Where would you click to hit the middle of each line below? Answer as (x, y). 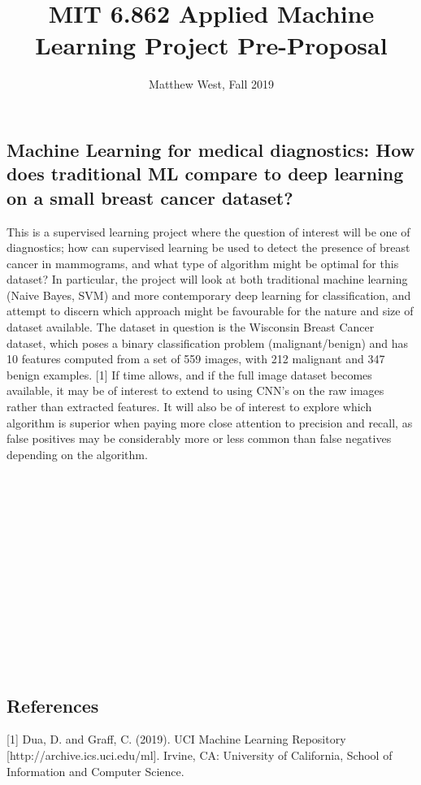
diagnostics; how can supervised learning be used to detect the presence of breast (208, 247)
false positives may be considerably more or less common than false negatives (199, 438)
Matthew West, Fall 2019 (211, 84)
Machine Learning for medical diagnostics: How (211, 149)
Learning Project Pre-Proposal (211, 45)
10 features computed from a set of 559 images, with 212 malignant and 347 (196, 359)
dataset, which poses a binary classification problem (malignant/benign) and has (208, 343)
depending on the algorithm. (77, 454)
